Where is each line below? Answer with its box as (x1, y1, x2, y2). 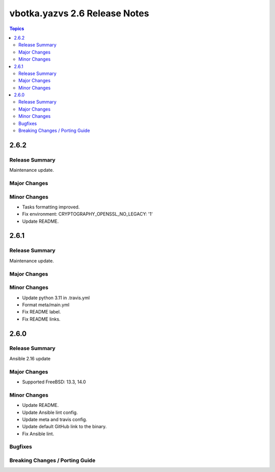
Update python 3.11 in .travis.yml (22, 295, 90, 301)
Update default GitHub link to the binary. (22, 424, 107, 430)
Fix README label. (22, 309, 61, 315)
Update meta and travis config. (22, 416, 88, 423)
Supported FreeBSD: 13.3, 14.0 (22, 379, 86, 385)
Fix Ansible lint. (22, 431, 54, 437)
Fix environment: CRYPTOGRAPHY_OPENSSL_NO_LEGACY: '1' (22, 211, 153, 217)
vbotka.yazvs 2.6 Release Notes (9, 8, 150, 19)
